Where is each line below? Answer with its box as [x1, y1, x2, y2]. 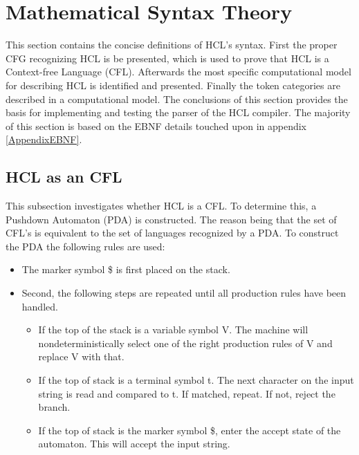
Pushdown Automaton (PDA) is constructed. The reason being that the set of [6, 212, 337, 226]
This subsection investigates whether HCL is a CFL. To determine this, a [6, 198, 317, 213]
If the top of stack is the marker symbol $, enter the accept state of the [38, 423, 341, 437]
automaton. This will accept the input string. [38, 436, 230, 451]
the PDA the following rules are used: [6, 239, 165, 253]
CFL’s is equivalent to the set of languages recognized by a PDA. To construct [6, 225, 339, 240]
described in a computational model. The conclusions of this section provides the [6, 91, 348, 106]
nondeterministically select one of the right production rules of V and [38, 335, 333, 350]
